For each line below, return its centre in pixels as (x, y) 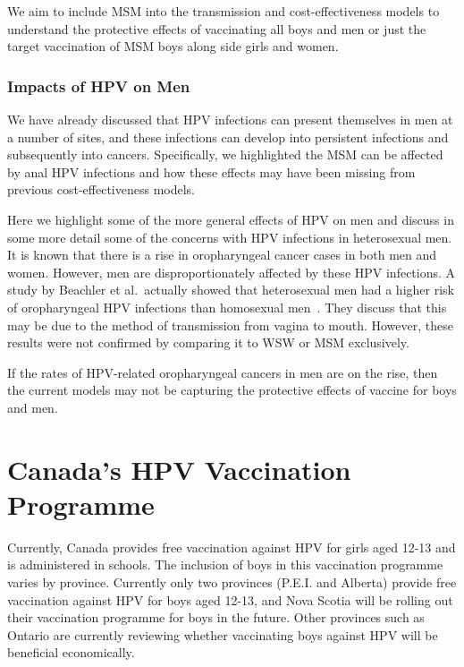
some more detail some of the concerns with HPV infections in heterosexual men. (230, 237)
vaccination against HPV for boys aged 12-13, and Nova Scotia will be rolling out (230, 599)
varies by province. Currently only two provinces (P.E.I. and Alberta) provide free (232, 582)
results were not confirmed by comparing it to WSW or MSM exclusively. (208, 342)
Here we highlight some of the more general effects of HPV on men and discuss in (231, 219)
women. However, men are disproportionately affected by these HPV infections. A (232, 272)
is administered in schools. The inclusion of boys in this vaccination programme (225, 564)
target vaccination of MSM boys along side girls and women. (173, 46)
